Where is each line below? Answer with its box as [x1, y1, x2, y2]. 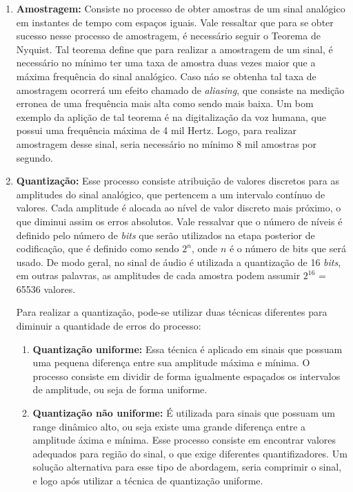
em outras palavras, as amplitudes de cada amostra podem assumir [16, 268, 301, 283]
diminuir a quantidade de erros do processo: [16, 319, 201, 333]
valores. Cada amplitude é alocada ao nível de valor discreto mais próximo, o [16, 200, 341, 215]
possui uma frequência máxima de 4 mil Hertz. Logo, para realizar [16, 123, 296, 138]
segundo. [16, 150, 53, 164]
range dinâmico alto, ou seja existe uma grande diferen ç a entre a [32, 419, 306, 433]
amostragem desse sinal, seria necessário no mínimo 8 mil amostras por [16, 136, 316, 151]
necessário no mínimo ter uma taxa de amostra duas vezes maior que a [16, 55, 316, 70]
